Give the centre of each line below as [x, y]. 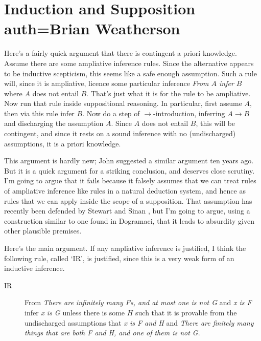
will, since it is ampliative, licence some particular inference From [106, 83]
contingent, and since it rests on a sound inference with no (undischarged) [120, 133]
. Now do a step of [111, 113]
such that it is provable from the [186, 312]
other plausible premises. [43, 231]
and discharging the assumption [54, 123]
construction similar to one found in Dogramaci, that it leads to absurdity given [129, 220]
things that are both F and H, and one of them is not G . [112, 333]
